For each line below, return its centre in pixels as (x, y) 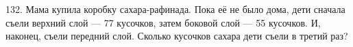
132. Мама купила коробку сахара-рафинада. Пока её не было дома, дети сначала (175, 9)
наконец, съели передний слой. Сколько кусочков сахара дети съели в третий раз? (177, 36)
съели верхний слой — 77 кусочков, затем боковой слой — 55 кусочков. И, (163, 22)
